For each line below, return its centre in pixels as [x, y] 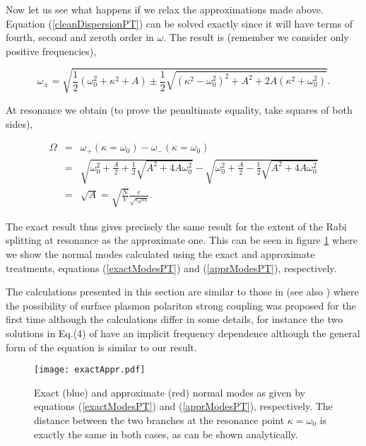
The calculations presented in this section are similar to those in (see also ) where [182, 292]
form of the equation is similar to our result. [101, 347]
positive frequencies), [51, 51]
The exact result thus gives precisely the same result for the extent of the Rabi [176, 226]
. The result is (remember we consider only [256, 37]
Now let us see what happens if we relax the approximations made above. [165, 9]
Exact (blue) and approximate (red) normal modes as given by [170, 392]
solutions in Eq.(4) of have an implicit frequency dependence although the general [183, 333]
